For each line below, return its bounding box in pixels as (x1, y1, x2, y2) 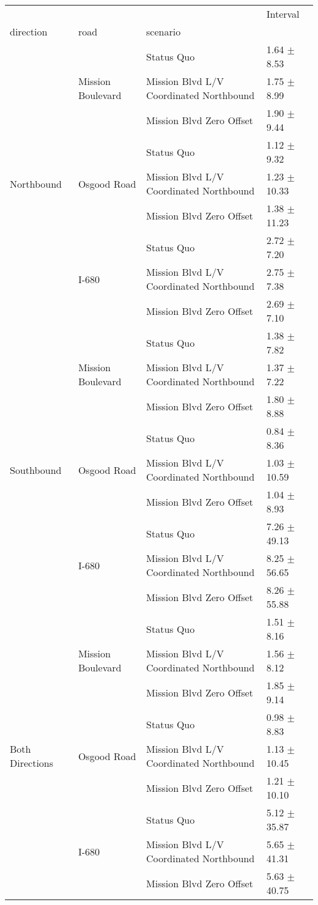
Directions (10, 756, 54, 770)
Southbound (10, 462, 62, 477)
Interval (266, 7, 300, 21)
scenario (146, 24, 181, 39)
